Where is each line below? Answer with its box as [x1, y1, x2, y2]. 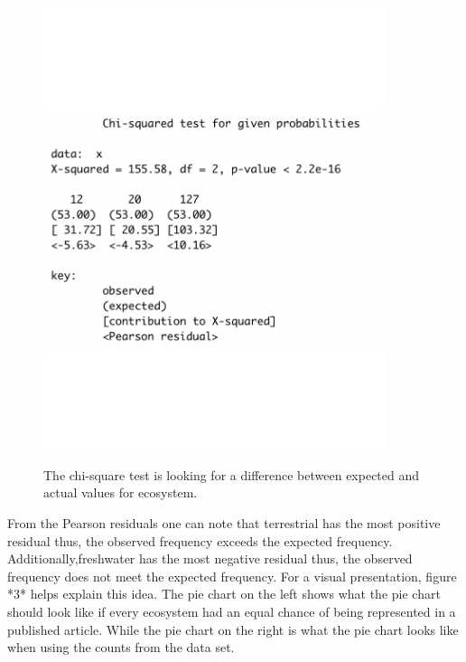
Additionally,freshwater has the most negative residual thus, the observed [7, 549, 413, 568]
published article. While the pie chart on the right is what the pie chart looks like [7, 619, 459, 638]
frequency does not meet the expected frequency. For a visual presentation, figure [7, 566, 457, 585]
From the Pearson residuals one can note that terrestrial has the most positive [7, 514, 441, 533]
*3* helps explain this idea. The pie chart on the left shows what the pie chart [7, 584, 441, 603]
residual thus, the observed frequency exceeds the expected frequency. [7, 531, 393, 550]
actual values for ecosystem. [43, 483, 198, 502]
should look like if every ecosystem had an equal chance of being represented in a [7, 602, 456, 620]
